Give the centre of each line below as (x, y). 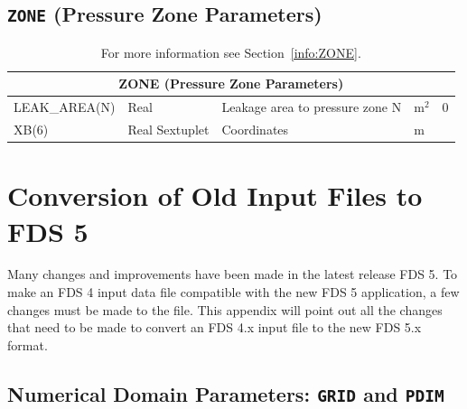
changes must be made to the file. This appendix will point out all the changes (225, 309)
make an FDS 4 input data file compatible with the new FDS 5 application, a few (233, 292)
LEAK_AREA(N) (65, 107)
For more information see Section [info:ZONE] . (231, 52)
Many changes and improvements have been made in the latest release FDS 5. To (233, 274)
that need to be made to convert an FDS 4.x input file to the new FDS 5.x (215, 327)
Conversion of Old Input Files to (215, 195)
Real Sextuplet (168, 130)
